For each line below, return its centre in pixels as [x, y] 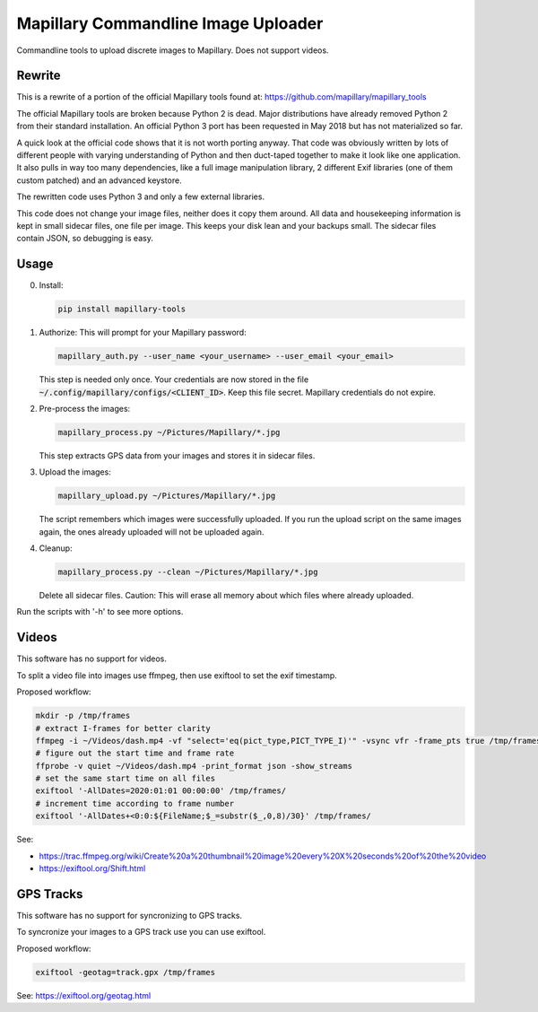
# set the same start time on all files [125, 779]
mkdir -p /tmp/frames [83, 716]
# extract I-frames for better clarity [123, 728]
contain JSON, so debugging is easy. [85, 239]
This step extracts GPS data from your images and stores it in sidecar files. [177, 455]
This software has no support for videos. [92, 659]
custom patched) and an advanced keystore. [100, 180]
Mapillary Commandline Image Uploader [170, 23]
